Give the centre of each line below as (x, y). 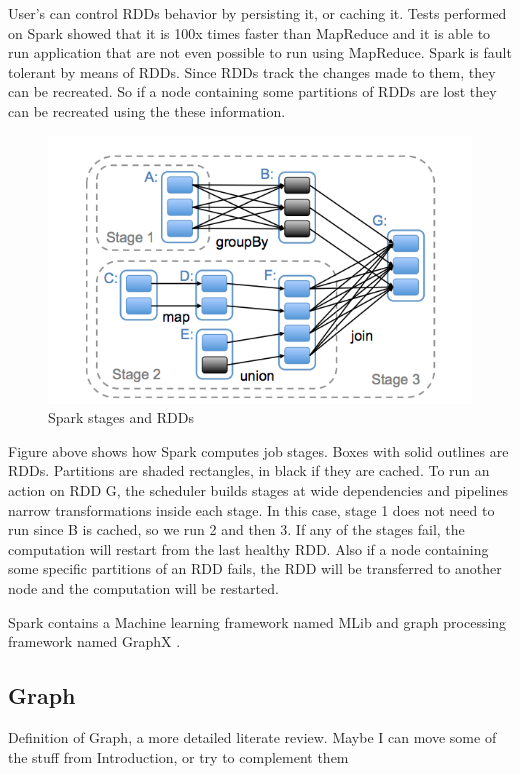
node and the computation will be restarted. (143, 588)
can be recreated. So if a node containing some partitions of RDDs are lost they (252, 91)
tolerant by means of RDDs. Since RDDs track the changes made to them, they (252, 71)
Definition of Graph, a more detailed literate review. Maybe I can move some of (252, 736)
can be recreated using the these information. (147, 110)
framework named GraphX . (94, 641)
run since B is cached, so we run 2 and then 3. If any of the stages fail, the (236, 529)
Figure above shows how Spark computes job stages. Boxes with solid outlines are (258, 450)
